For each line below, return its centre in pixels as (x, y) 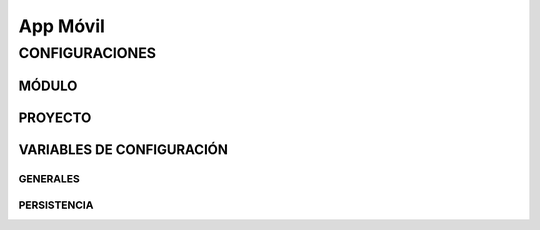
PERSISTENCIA (56, 205)
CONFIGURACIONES (87, 53)
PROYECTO (55, 117)
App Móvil (61, 26)
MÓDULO (48, 85)
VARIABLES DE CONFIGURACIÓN (123, 149)
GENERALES (49, 178)
